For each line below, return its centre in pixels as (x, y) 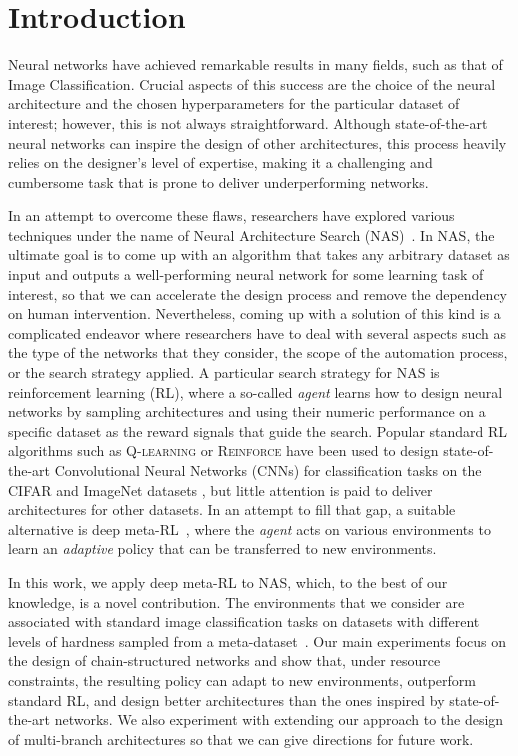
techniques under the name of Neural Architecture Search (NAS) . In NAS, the (251, 234)
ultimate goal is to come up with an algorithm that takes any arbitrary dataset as (259, 254)
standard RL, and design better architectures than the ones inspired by (226, 699)
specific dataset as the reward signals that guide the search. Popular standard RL (258, 430)
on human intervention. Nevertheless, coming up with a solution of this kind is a (254, 313)
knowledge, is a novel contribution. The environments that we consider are (236, 601)
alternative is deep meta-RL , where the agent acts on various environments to (249, 528)
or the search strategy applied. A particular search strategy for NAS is (224, 372)
